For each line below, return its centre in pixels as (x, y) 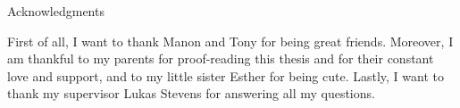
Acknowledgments (56, 11)
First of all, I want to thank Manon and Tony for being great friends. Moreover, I (230, 41)
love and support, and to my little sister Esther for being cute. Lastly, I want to (226, 75)
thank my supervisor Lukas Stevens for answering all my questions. (191, 93)
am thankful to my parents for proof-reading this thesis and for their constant (221, 58)
